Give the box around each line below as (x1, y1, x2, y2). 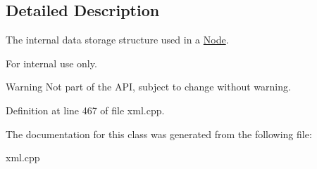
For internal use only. (6, 55, 97, 70)
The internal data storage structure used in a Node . (6, 32, 229, 47)
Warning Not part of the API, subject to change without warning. (6, 79, 291, 94)
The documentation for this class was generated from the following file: (6, 126, 312, 141)
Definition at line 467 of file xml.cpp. (6, 102, 165, 117)
